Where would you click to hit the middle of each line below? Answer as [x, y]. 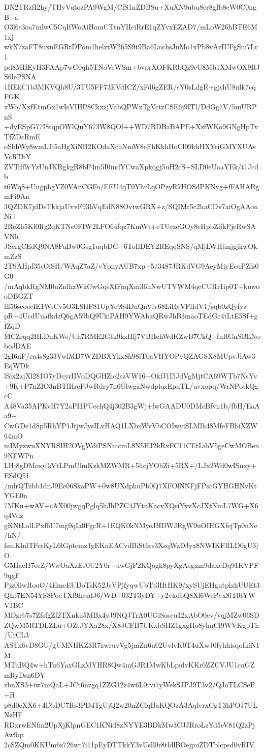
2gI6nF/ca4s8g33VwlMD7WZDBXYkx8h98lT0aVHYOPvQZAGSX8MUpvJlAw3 [130, 355]
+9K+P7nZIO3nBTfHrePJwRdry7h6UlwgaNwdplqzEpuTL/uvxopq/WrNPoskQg [131, 385]
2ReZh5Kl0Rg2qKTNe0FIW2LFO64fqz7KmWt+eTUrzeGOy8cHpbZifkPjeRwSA [130, 226]
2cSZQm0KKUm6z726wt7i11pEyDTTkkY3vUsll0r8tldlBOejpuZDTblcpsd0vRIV [129, 744]
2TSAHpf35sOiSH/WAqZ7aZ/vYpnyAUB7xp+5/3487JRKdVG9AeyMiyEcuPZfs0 [131, 266]
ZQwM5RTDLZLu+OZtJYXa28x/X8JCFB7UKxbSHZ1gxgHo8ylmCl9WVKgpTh [132, 625]
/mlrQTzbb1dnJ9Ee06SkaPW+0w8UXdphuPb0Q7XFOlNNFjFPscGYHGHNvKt [130, 485]
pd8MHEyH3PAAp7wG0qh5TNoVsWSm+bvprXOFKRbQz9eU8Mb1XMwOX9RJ [132, 66]
